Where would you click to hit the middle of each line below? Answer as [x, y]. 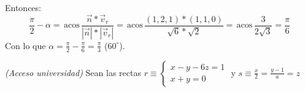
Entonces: [23, 7]
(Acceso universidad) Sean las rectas [73, 72]
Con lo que [25, 45]
